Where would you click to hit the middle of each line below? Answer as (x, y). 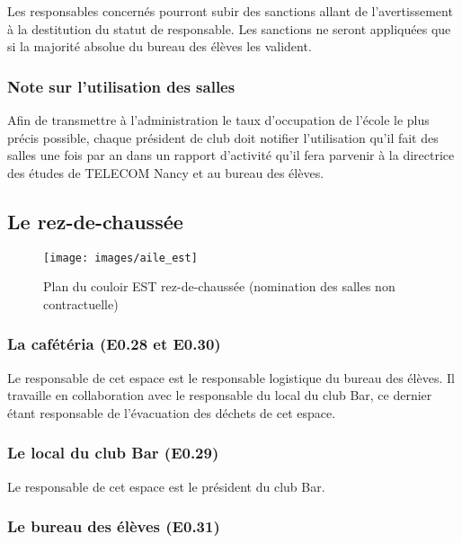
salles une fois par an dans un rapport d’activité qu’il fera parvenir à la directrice (231, 155)
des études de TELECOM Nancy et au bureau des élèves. (166, 172)
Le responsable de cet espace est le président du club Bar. (166, 486)
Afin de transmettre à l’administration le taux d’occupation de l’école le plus (218, 120)
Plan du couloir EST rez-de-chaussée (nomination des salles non (219, 286)
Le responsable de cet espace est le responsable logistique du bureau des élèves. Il (231, 377)
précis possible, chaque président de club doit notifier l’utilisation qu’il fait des (223, 137)
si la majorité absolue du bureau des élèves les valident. (160, 46)
